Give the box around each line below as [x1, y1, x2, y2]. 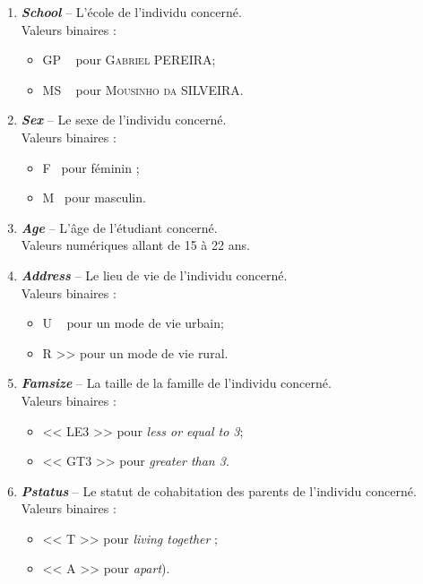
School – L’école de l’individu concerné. [21, 3, 242, 21]
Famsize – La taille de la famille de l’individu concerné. [21, 374, 332, 392]
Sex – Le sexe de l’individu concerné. [21, 110, 227, 129]
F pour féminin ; [42, 158, 140, 176]
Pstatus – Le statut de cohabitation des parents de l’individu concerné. [21, 481, 417, 500]
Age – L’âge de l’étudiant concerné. [21, 218, 218, 236]
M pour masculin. [42, 188, 146, 207]
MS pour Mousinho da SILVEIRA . [42, 80, 244, 99]
